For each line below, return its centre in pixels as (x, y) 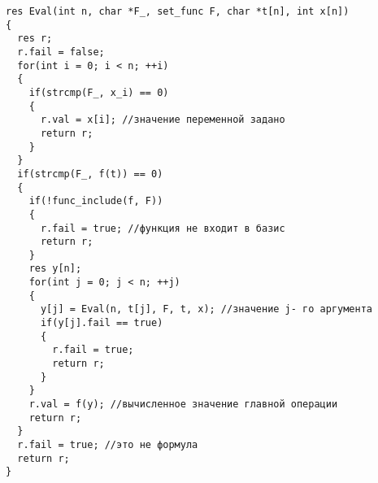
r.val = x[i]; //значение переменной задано (163, 120)
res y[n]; (55, 269)
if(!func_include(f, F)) (96, 201)
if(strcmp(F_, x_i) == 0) (99, 92)
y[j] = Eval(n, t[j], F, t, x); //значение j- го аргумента (206, 309)
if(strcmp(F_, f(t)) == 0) (90, 174)
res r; (35, 39)
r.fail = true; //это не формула (108, 445)
